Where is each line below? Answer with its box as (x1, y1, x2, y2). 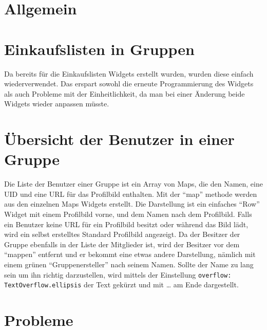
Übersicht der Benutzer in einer (4, 129, 235, 150)
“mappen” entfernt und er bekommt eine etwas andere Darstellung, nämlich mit (4, 249, 256, 260)
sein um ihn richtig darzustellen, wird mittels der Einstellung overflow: (4, 269, 232, 280)
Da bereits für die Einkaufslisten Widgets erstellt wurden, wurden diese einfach (4, 68, 254, 79)
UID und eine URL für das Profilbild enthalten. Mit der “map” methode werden (4, 188, 257, 199)
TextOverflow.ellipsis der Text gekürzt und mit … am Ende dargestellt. (4, 279, 239, 290)
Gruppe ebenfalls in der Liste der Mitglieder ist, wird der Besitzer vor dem (4, 239, 240, 249)
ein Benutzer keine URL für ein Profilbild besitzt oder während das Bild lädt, (4, 218, 249, 229)
